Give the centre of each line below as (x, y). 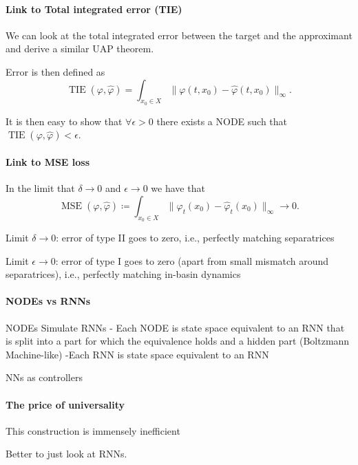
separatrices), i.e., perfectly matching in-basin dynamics (123, 274)
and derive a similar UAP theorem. (80, 48)
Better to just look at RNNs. (66, 454)
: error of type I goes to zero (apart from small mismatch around (192, 260)
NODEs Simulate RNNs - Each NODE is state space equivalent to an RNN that (175, 327)
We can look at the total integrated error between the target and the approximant (179, 35)
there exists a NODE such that (222, 121)
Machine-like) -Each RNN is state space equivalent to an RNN (137, 354)
